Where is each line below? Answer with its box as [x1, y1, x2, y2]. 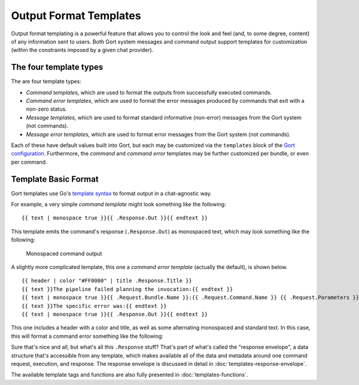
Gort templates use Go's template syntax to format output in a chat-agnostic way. [11, 190, 212, 197]
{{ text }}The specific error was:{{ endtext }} [22, 302, 167, 309]
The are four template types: [11, 78, 82, 85]
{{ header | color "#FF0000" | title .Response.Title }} [22, 277, 193, 284]
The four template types [11, 62, 104, 72]
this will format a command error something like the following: [11, 332, 164, 340]
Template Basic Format [11, 174, 99, 184]
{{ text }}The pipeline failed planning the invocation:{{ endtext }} [22, 286, 233, 292]
